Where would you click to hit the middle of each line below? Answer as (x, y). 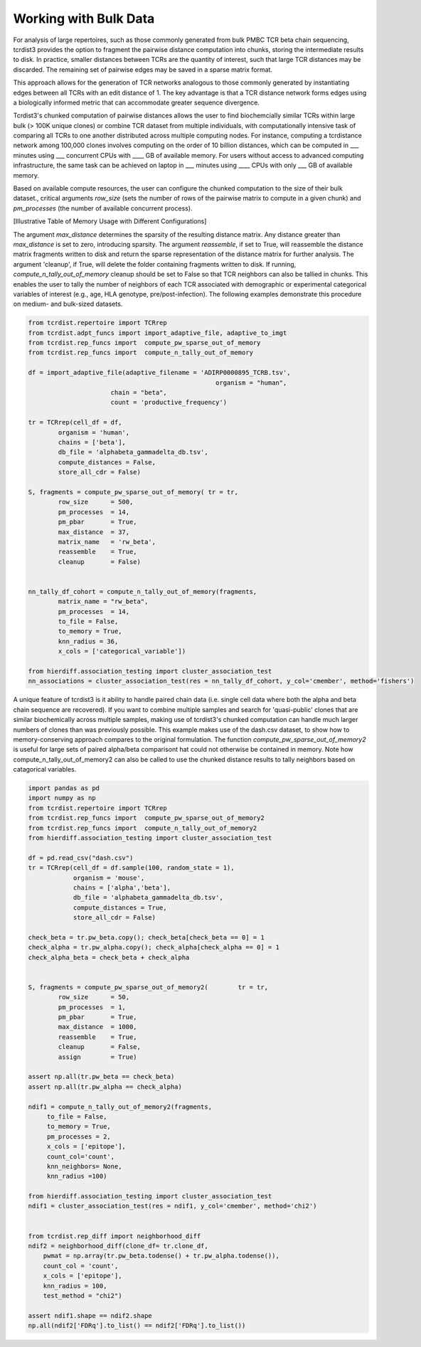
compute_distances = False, (107, 462)
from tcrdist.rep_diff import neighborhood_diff (114, 1236)
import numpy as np (62, 798)
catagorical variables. (45, 770)
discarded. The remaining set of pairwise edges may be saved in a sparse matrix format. (143, 69)
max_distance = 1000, (98, 1027)
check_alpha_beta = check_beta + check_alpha (109, 957)
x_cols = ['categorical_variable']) (122, 651)
